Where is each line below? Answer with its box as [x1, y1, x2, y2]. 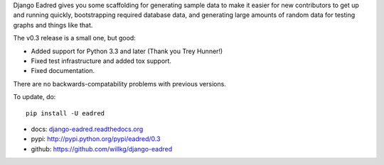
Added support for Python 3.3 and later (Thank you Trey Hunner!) [31, 47, 223, 55]
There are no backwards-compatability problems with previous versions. [13, 79, 227, 88]
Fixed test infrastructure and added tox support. [31, 57, 172, 65]
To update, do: [13, 93, 56, 101]
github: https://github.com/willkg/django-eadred [31, 144, 173, 153]
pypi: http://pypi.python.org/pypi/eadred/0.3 [31, 135, 161, 143]
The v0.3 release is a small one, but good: [13, 34, 137, 42]
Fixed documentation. [31, 67, 95, 75]
